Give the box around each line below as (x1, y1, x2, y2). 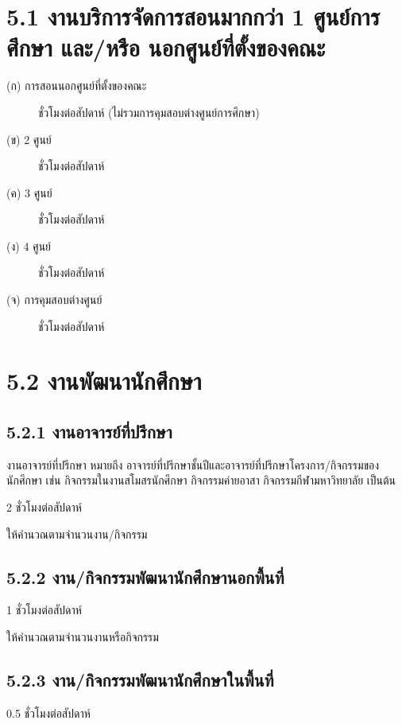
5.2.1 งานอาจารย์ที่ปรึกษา (6, 419, 172, 444)
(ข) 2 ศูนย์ (6, 130, 52, 147)
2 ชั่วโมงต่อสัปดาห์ (6, 499, 82, 516)
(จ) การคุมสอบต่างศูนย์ (6, 291, 102, 308)
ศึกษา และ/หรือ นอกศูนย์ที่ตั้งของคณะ (6, 31, 326, 64)
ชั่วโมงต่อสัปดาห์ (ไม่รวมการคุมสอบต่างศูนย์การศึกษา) (38, 103, 260, 120)
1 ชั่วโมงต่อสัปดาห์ (6, 601, 82, 618)
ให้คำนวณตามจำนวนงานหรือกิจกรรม (6, 629, 159, 644)
